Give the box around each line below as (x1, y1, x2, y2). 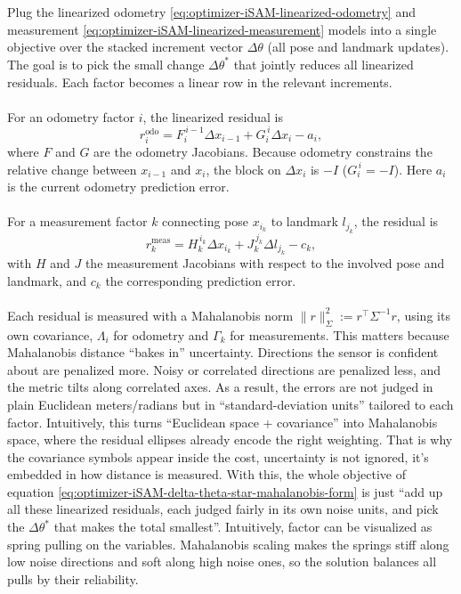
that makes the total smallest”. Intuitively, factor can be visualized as (53, 517, 433, 536)
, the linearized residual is (142, 107, 283, 126)
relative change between (7, 159, 137, 178)
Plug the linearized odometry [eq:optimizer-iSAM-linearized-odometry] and (7, 3, 416, 21)
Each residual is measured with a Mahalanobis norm (7, 305, 294, 324)
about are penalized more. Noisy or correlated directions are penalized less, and (7, 360, 441, 378)
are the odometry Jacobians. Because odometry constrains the (93, 142, 433, 160)
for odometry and (113, 325, 209, 344)
